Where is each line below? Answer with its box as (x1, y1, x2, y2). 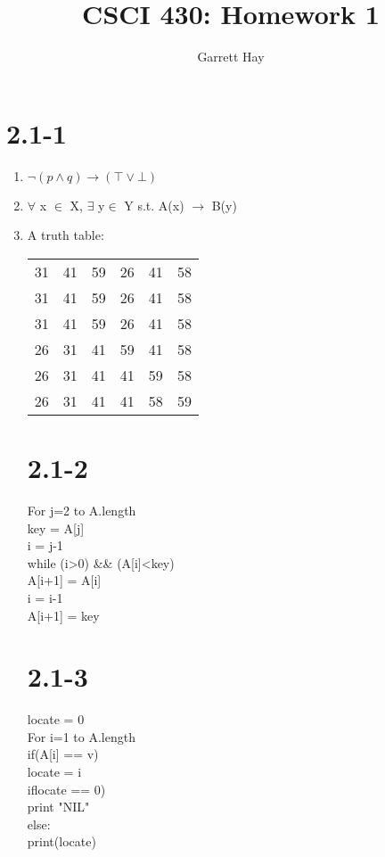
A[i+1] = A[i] (27, 571, 102, 589)
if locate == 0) (27, 779, 106, 798)
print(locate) (27, 832, 96, 851)
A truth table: (27, 226, 104, 244)
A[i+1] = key (27, 606, 100, 624)
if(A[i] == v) (27, 745, 99, 763)
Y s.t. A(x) (124, 195, 184, 214)
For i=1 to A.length (27, 727, 135, 746)
